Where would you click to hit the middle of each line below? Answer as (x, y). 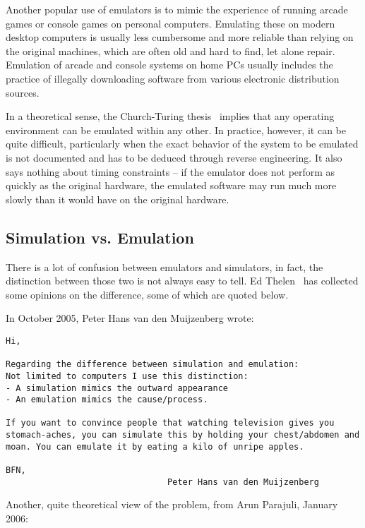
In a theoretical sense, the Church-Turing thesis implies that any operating (170, 116)
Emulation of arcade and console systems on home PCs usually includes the (169, 65)
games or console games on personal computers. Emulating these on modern (170, 23)
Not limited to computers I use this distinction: (127, 376)
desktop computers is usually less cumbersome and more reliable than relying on (180, 37)
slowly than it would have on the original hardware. (118, 199)
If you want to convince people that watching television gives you (170, 423)
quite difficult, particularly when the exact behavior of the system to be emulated (182, 144)
